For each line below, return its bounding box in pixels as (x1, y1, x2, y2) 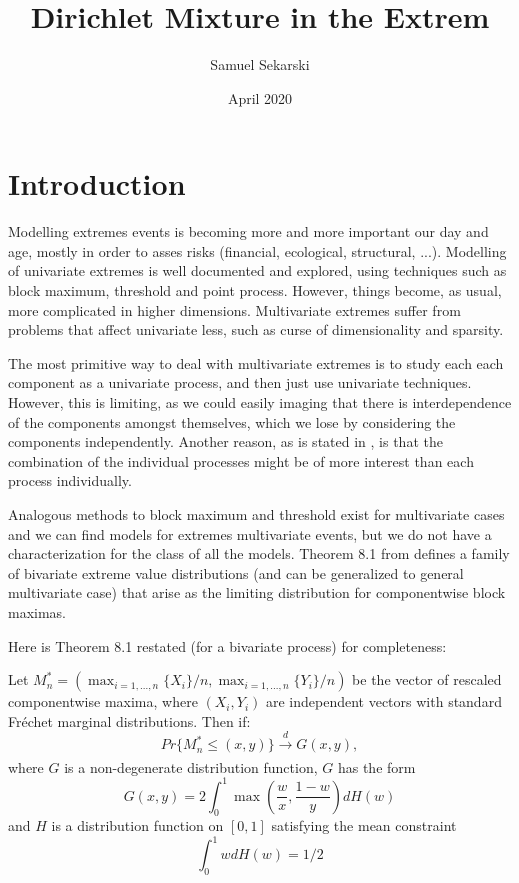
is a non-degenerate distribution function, (64, 756, 318, 777)
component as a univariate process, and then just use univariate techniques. (8, 372, 472, 393)
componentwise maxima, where (8, 691, 198, 712)
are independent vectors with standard (265, 691, 502, 712)
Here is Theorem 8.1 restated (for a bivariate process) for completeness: (8, 635, 447, 656)
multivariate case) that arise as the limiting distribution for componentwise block (8, 582, 506, 603)
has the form (337, 756, 416, 777)
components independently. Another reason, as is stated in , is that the (8, 431, 443, 452)
